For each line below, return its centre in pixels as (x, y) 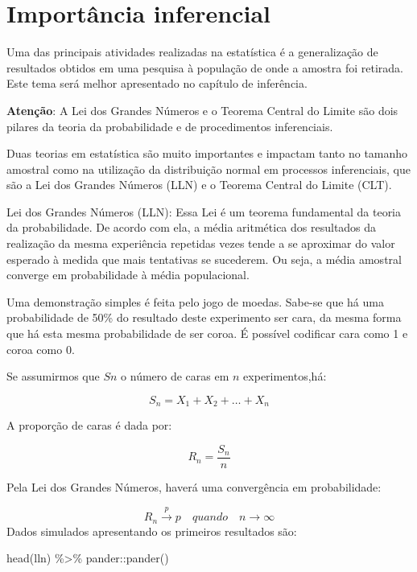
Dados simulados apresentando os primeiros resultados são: (152, 531)
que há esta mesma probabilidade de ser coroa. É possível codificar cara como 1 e (207, 333)
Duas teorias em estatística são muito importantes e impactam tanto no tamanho (207, 153)
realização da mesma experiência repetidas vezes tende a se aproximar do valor (201, 243)
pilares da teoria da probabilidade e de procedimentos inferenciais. (170, 126)
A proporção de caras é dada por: (89, 425)
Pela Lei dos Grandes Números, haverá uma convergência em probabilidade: (194, 486)
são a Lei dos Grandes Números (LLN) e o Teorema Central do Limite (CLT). (199, 185)
